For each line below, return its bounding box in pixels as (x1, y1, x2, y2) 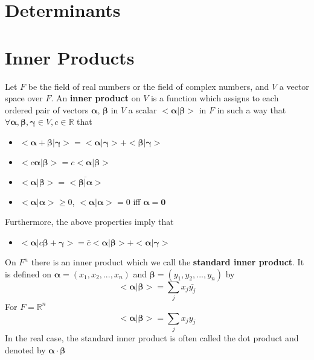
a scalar (128, 103, 157, 116)
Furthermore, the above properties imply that (5, 215, 174, 228)
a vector (279, 80, 309, 92)
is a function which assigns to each (150, 92, 279, 104)
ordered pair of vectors (5, 103, 89, 116)
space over (5, 92, 43, 104)
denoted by (5, 343, 46, 356)
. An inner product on (51, 92, 141, 104)
